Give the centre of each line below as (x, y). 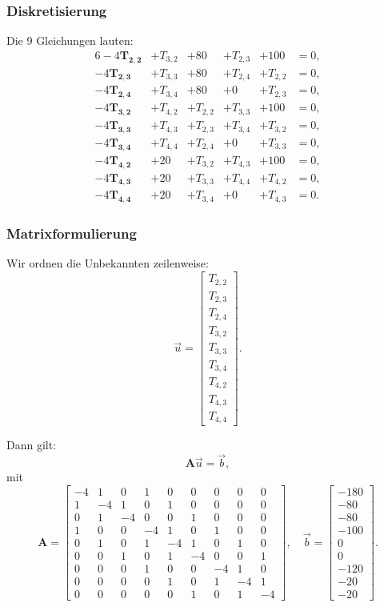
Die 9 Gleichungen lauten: (70, 40)
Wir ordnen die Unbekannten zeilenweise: (108, 263)
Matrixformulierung (72, 233)
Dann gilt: (32, 445)
